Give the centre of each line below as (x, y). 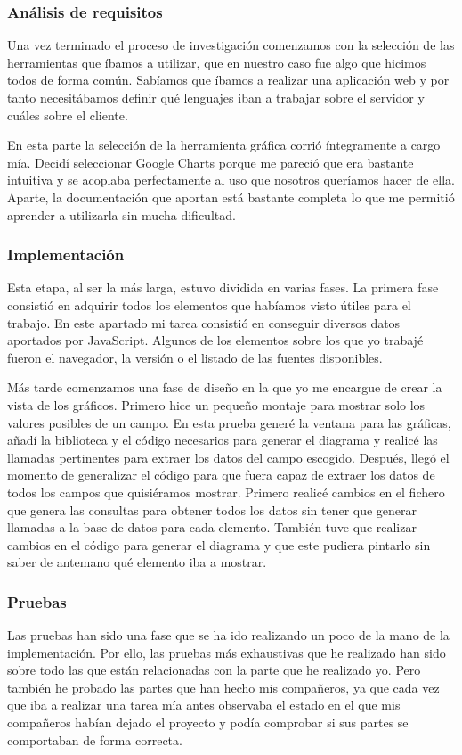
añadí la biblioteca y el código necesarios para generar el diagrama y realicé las (223, 440)
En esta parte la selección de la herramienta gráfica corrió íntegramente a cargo (224, 145)
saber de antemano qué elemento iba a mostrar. (137, 562)
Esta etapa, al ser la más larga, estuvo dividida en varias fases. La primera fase (223, 287)
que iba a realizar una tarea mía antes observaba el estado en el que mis (204, 705)
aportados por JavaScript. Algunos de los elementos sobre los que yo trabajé (215, 340)
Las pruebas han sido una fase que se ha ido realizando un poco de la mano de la (228, 635)
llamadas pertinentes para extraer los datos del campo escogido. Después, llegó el (228, 457)
